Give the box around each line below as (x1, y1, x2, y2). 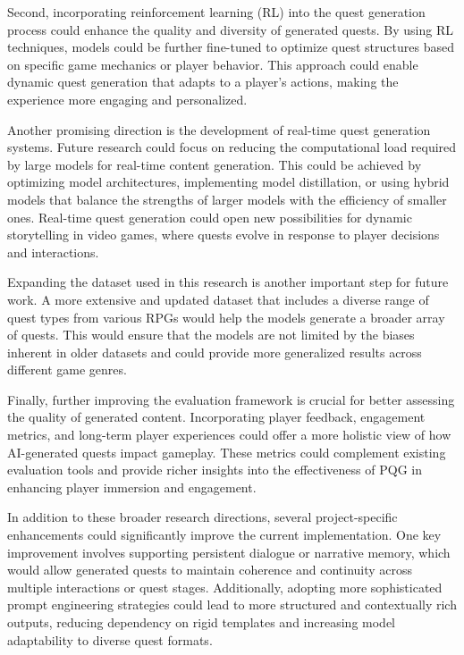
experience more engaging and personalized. (7, 89, 248, 108)
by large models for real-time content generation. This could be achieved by (7, 155, 422, 173)
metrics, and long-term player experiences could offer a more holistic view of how (7, 425, 451, 444)
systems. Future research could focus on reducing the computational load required (7, 138, 457, 156)
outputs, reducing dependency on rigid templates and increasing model (7, 613, 395, 631)
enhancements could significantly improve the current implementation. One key (7, 525, 442, 544)
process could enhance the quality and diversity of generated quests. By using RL (7, 20, 453, 38)
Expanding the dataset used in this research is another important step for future (7, 273, 449, 291)
